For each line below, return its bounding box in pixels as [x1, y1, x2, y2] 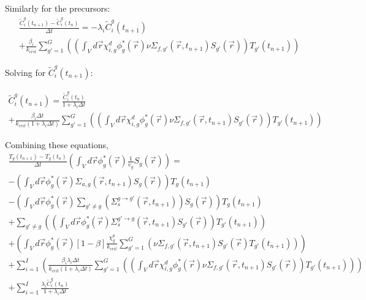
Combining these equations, [5, 138, 109, 151]
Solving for [5, 66, 46, 78]
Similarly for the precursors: [5, 2, 110, 14]
